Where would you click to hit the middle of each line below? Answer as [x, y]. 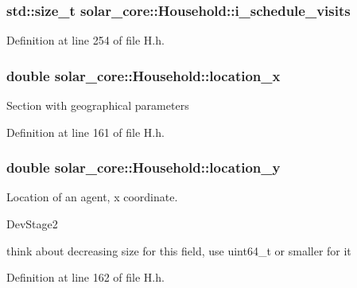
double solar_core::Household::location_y [144, 167]
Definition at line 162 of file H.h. [85, 277]
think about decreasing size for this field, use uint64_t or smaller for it [179, 250]
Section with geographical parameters [98, 105]
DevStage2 [32, 224]
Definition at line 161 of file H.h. [85, 132]
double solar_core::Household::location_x [144, 75]
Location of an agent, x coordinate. [92, 197]
